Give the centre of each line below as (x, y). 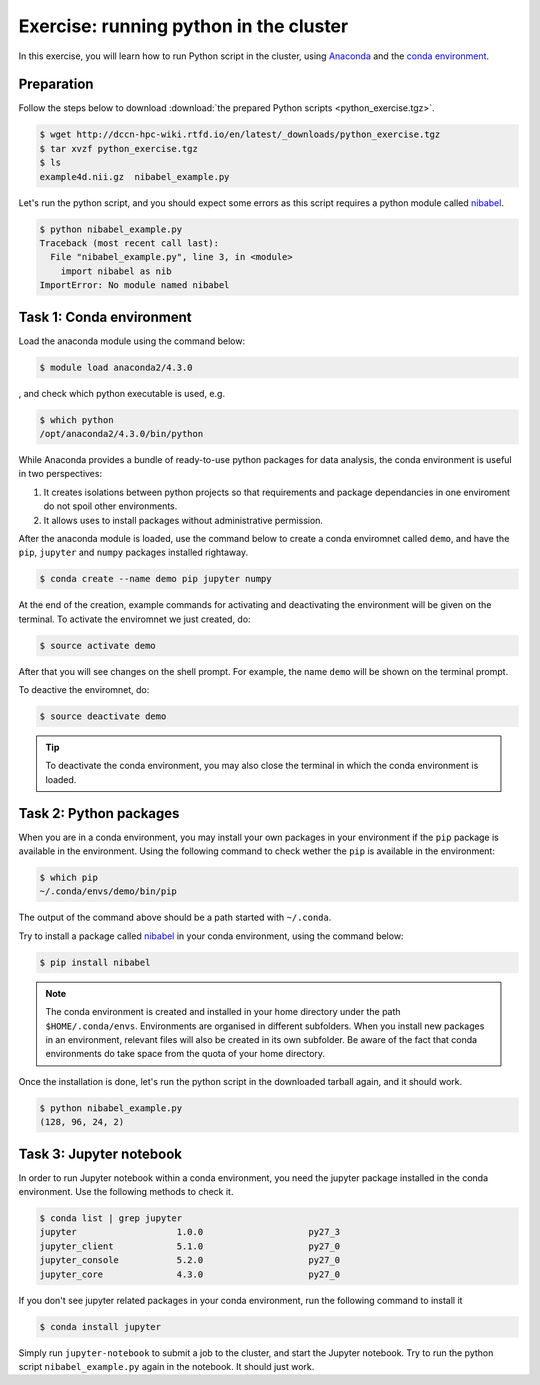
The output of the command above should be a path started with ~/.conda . (175, 917)
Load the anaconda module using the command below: (131, 341)
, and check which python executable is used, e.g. (121, 393)
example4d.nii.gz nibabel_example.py (134, 176)
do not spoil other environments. (110, 506)
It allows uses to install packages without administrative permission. (183, 520)
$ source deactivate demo (103, 716)
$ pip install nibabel (95, 962)
